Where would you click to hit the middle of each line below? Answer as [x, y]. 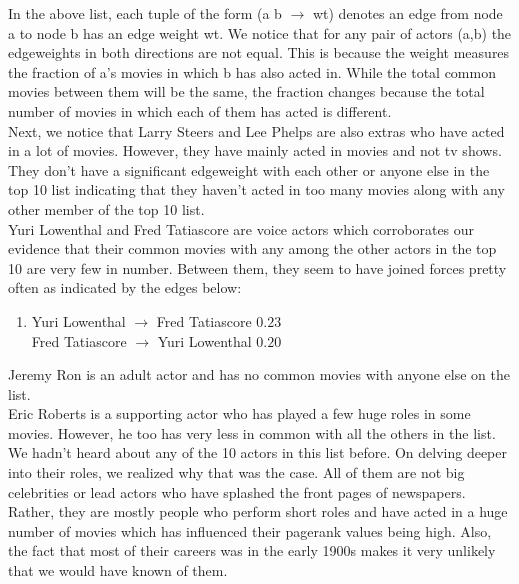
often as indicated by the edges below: [125, 287]
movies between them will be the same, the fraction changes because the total [246, 91]
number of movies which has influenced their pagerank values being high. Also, [250, 530]
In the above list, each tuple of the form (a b [145, 13]
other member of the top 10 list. [106, 208]
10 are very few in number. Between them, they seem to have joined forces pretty [257, 267]
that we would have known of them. [118, 570]
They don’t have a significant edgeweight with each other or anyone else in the [249, 169]
